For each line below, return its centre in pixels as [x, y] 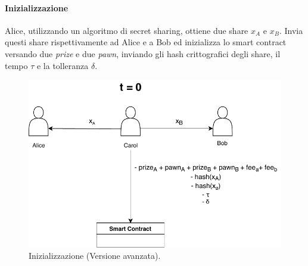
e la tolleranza [63, 65]
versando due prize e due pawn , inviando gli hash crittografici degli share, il [143, 53]
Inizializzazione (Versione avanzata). [95, 256]
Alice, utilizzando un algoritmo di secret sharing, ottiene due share [127, 30]
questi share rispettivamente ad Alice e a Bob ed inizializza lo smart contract [146, 42]
